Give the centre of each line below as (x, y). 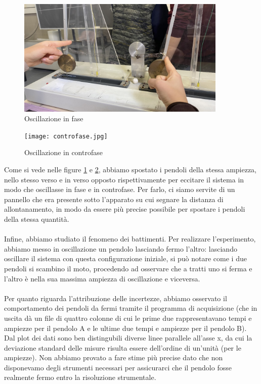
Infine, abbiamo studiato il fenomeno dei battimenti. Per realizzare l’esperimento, (130, 239)
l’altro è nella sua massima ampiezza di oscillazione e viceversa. (102, 278)
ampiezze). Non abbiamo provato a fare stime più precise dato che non (114, 357)
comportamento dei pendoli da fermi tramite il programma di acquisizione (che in (131, 308)
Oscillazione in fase (54, 118)
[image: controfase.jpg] (66, 136)
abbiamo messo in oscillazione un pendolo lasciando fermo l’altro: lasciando (121, 248)
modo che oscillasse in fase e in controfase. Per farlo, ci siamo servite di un (120, 189)
